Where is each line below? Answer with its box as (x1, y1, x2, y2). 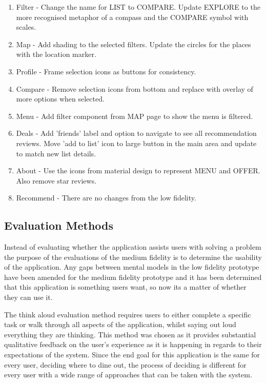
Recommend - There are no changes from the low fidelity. (16, 192, 196, 203)
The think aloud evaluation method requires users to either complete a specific (4, 309, 251, 319)
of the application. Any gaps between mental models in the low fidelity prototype (4, 261, 259, 272)
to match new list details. (16, 148, 96, 158)
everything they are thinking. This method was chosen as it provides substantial (4, 329, 256, 339)
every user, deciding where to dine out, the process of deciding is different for (4, 359, 247, 370)
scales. (16, 22, 36, 32)
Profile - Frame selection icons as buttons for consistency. (16, 66, 196, 76)
